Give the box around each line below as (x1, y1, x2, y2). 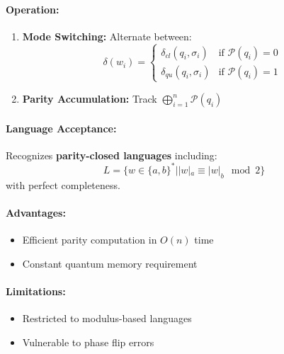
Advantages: (6, 205, 66, 219)
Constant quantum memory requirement (22, 256, 198, 270)
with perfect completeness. (6, 177, 120, 192)
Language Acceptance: (6, 120, 117, 135)
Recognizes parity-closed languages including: (6, 147, 217, 162)
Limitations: (6, 283, 66, 298)
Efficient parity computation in (22, 232, 157, 247)
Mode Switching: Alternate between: (22, 28, 192, 43)
